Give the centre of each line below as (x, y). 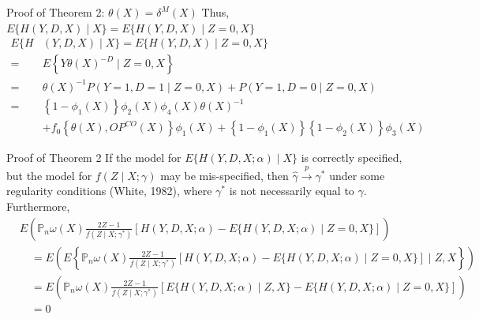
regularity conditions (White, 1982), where (109, 191)
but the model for (49, 175)
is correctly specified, (352, 158)
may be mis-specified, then (225, 175)
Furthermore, (38, 206)
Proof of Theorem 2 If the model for (94, 158)
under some (357, 175)
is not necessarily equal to (292, 191)
